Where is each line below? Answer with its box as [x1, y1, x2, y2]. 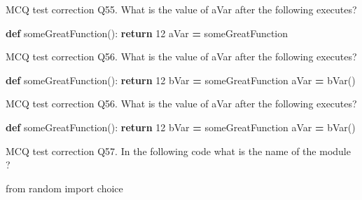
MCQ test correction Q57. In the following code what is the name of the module [6, 143, 351, 158]
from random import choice [6, 180, 123, 195]
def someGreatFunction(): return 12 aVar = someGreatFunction [6, 25, 288, 40]
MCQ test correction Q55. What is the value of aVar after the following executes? [6, 2, 357, 16]
